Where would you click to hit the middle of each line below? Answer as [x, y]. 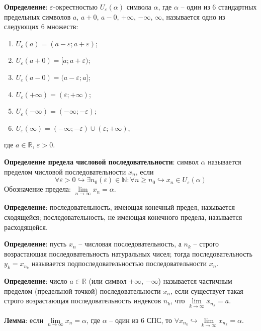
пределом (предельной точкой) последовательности [82, 291]
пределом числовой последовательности [65, 171]
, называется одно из [194, 16]
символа [139, 7]
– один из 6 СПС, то [141, 320]
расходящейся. [26, 227]
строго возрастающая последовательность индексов [83, 301]
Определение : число [36, 281]
